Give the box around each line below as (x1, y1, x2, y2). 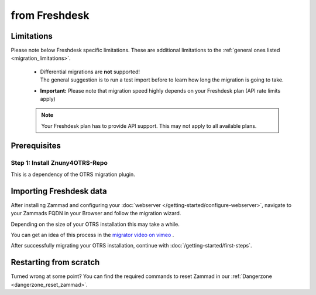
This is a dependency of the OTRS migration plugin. (11, 171, 136, 178)
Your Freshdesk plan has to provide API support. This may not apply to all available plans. (41, 122, 257, 129)
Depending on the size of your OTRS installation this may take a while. (11, 221, 180, 228)
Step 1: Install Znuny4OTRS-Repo (11, 158, 108, 167)
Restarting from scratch (11, 257, 100, 267)
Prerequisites (11, 141, 61, 151)
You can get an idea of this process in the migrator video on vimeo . (11, 232, 174, 239)
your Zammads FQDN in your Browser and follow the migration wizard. (11, 210, 181, 217)
